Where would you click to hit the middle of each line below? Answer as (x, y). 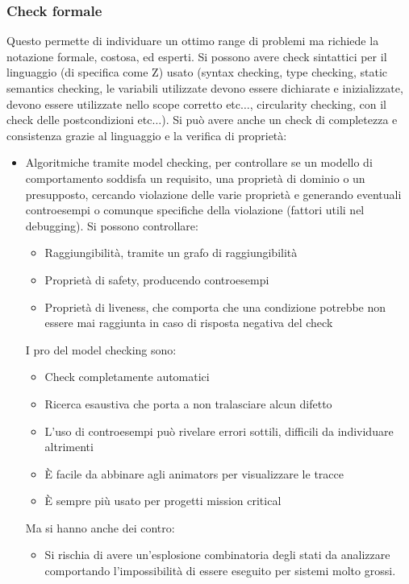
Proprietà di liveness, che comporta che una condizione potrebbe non (215, 306)
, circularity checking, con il (318, 104)
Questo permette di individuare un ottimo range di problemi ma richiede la (193, 41)
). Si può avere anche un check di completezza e (280, 120)
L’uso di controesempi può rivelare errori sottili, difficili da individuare (219, 431)
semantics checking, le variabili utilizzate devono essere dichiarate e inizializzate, (205, 88)
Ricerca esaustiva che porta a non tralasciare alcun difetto (188, 403)
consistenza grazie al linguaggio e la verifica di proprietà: (147, 135)
